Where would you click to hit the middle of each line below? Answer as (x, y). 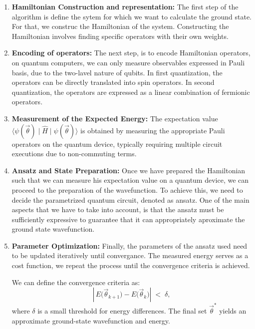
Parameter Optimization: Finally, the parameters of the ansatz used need (129, 245)
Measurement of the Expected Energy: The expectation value (115, 118)
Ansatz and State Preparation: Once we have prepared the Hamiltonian (128, 170)
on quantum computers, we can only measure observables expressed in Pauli (128, 62)
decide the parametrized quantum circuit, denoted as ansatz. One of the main (130, 199)
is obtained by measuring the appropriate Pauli (153, 130)
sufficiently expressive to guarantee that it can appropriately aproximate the (128, 219)
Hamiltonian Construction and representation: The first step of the (125, 6)
